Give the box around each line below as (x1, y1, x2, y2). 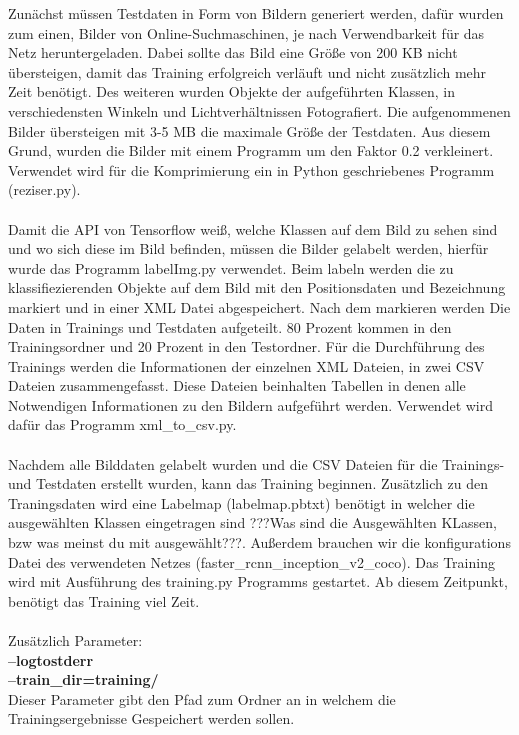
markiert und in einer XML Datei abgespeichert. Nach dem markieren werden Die (8, 296, 511, 317)
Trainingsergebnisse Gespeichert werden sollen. (8, 708, 295, 729)
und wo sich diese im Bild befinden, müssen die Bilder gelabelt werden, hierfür (8, 238, 489, 259)
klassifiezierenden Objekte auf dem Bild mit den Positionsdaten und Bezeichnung (8, 277, 506, 298)
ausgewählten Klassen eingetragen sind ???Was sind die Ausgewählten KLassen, (8, 512, 497, 533)
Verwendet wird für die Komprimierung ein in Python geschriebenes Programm (8, 159, 495, 180)
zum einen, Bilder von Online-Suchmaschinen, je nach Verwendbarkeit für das (8, 22, 485, 43)
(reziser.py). (8, 179, 81, 200)
